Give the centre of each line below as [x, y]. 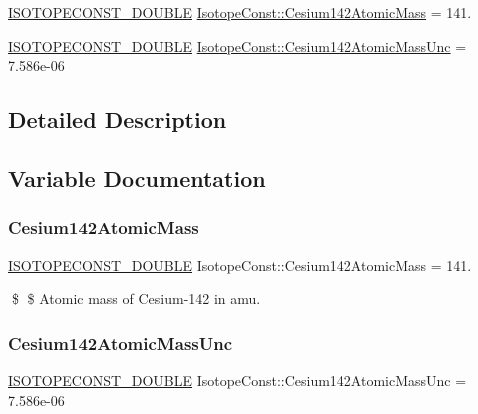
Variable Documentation [137, 177]
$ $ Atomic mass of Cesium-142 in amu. [136, 298]
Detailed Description [117, 119]
